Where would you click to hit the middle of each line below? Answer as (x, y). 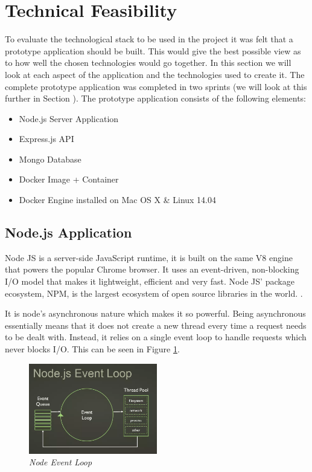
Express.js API (46, 139)
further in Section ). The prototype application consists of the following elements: (156, 98)
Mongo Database (50, 159)
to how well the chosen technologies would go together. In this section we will (148, 63)
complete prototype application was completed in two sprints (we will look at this (156, 86)
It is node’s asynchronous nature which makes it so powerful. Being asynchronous (155, 313)
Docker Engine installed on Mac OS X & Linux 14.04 (118, 200)
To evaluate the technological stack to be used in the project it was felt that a (149, 39)
